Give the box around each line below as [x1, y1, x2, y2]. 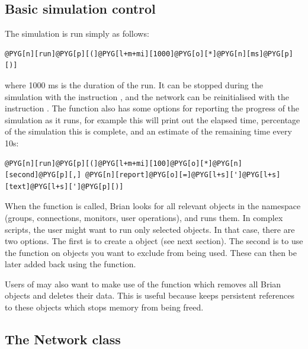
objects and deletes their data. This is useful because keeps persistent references [5, 289, 294, 302]
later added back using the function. [5, 258, 136, 270]
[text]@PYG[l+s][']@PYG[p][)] [5, 182, 124, 191]
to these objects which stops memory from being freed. [5, 301, 204, 313]
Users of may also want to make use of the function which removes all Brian [5, 277, 281, 290]
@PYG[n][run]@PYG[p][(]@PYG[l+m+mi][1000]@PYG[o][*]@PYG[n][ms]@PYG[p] [5, 49, 293, 58]
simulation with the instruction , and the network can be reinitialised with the [5, 90, 289, 103]
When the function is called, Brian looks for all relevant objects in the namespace [5, 200, 301, 212]
